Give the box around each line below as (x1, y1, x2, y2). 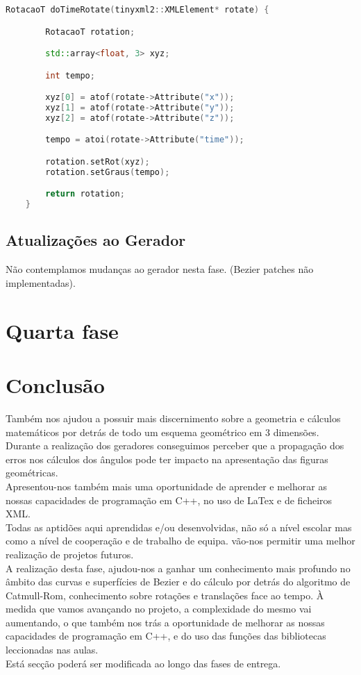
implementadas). (6, 275, 76, 290)
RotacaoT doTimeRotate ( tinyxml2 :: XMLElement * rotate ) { (6, 5, 269, 15)
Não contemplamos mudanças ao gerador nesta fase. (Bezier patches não (6, 262, 314, 276)
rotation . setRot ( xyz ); (45, 156, 150, 167)
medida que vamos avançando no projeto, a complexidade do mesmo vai (6, 601, 312, 616)
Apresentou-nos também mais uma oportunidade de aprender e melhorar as (6, 478, 327, 493)
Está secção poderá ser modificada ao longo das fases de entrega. (6, 656, 281, 670)
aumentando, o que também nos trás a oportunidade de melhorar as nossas (6, 615, 325, 629)
